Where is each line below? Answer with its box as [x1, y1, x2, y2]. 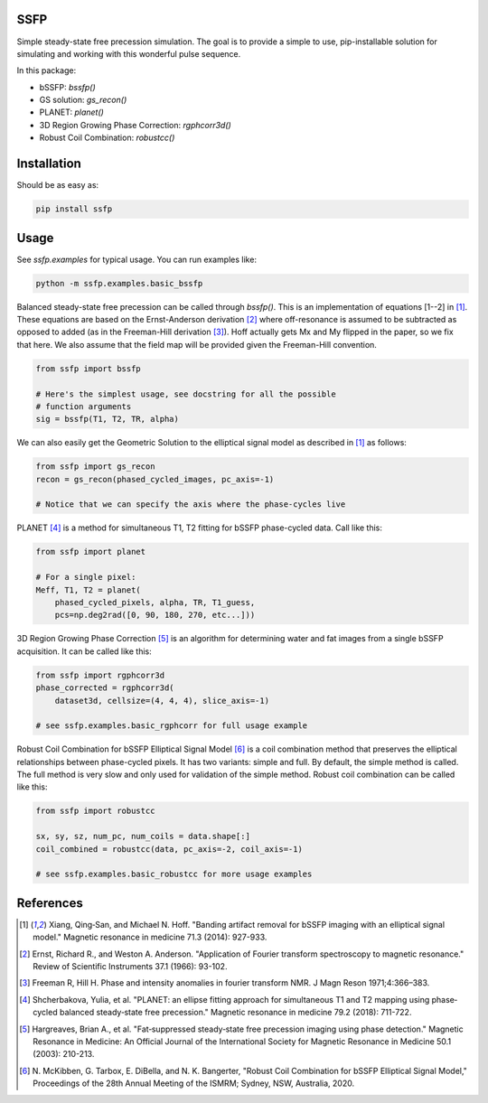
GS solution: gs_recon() [39, 95, 127, 106]
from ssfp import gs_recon [35, 462, 155, 472]
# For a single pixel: [35, 572, 136, 583]
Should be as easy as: [16, 180, 99, 191]
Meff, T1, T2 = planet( [35, 584, 142, 595]
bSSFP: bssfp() [39, 81, 97, 92]
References [16, 895, 83, 911]
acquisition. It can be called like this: [16, 646, 153, 657]
